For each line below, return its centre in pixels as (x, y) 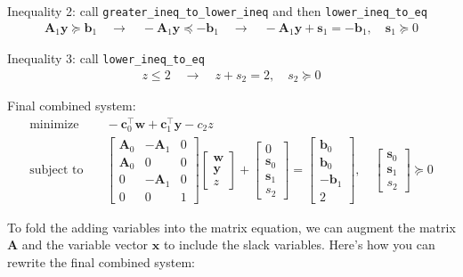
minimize (54, 124)
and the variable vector (85, 244)
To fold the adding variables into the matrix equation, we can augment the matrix (231, 227)
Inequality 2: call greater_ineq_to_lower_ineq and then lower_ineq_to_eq (217, 11)
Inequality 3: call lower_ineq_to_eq (106, 58)
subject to (57, 170)
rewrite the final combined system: (101, 261)
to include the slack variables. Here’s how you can (299, 244)
